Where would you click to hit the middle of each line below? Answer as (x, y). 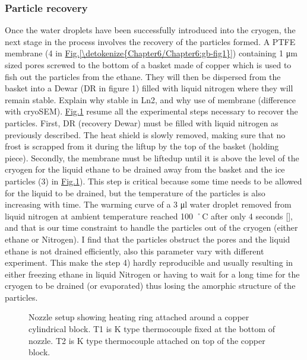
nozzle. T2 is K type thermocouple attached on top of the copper (147, 340)
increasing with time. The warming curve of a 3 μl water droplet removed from (148, 204)
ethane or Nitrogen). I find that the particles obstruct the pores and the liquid (148, 239)
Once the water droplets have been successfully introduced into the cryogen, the (150, 30)
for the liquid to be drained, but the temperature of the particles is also (135, 192)
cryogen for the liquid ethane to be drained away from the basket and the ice (145, 169)
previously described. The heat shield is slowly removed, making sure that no (145, 134)
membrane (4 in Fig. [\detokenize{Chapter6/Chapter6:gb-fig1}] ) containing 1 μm (151, 53)
